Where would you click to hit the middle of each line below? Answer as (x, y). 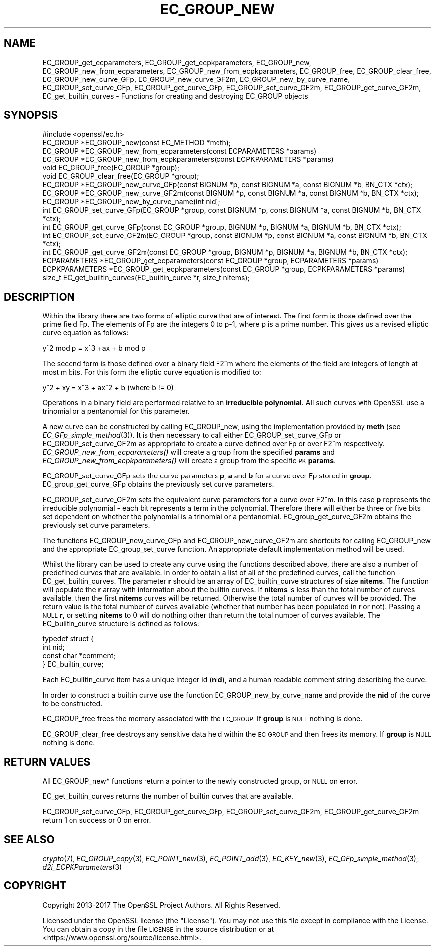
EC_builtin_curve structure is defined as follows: (121, 624)
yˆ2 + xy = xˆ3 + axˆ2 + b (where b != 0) (108, 388)
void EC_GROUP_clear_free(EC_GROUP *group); (121, 176)
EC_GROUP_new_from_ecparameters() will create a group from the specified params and (188, 452)
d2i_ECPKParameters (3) (82, 867)
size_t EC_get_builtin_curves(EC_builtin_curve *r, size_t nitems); (146, 278)
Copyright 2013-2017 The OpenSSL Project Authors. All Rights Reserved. (161, 905)
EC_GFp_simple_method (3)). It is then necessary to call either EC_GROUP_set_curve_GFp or (192, 435)
